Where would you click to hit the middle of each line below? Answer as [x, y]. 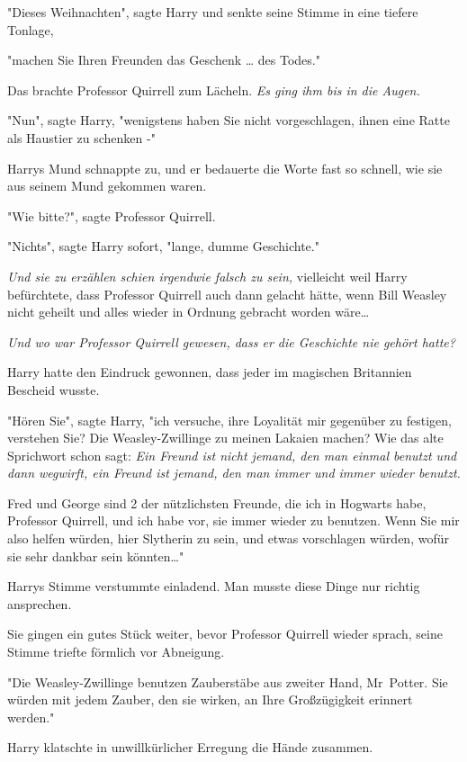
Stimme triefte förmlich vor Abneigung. [116, 652]
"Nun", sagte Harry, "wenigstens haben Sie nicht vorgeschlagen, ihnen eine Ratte [229, 120]
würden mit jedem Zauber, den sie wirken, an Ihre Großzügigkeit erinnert [210, 699]
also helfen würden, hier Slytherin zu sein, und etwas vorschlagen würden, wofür [228, 538]
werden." [31, 717]
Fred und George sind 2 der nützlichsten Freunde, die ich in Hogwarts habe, [217, 502]
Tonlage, [31, 29]
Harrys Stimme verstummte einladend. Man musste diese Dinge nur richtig [214, 586]
